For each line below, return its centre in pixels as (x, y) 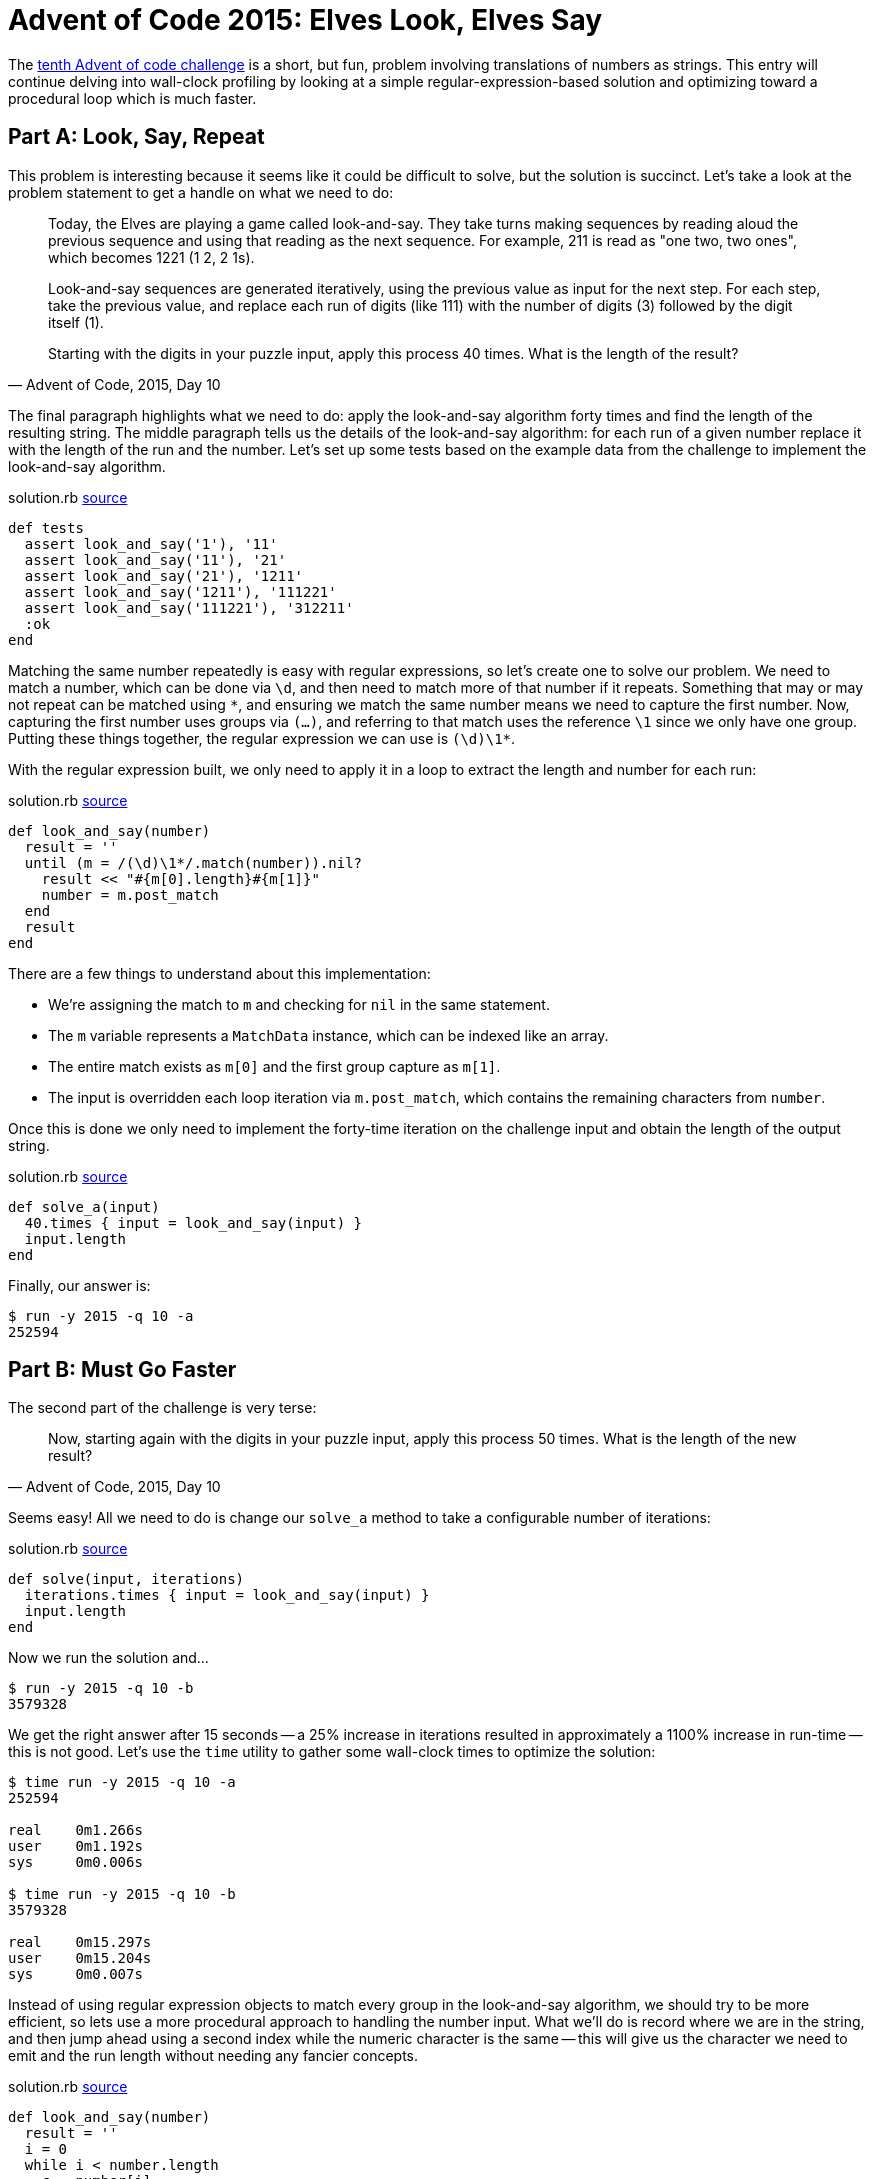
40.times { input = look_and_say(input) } (193, 1222)
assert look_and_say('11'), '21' (155, 559)
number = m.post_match (130, 894)
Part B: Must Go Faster (122, 1370)
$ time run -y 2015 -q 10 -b (122, 1894)
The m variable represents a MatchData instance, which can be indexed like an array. (328, 1035)
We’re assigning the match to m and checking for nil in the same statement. (299, 1004)
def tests (46, 527)
